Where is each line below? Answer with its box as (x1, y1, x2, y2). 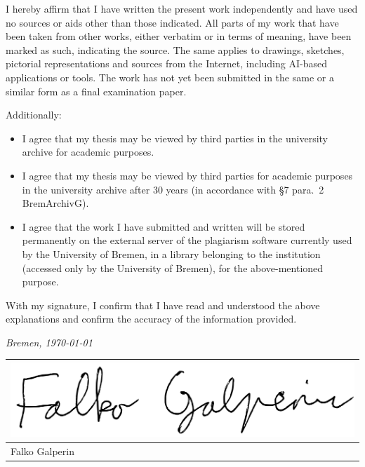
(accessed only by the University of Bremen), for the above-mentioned (22, 260, 324, 275)
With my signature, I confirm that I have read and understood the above (6, 297, 320, 312)
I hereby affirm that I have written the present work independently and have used (6, 1, 358, 15)
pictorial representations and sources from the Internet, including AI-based (6, 56, 327, 71)
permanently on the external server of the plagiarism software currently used (22, 233, 352, 248)
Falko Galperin (11, 443, 74, 458)
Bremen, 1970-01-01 (6, 334, 93, 349)
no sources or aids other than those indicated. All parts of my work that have (6, 15, 339, 29)
